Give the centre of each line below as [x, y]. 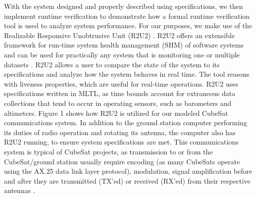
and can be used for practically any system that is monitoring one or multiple [122, 54]
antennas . [20, 190]
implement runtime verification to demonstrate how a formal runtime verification [127, 16]
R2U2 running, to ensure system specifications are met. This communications [121, 142]
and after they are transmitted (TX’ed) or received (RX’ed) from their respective [127, 180]
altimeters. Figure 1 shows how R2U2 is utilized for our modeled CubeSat [116, 113]
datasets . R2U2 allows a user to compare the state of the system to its [112, 64]
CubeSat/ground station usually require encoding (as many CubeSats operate [122, 161]
